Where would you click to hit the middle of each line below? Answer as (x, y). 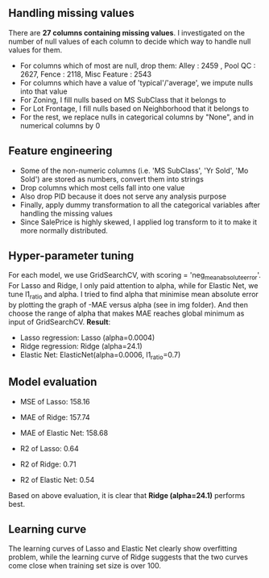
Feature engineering (60, 151)
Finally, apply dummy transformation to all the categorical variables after (140, 204)
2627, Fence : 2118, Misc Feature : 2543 (85, 74)
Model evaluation (53, 382)
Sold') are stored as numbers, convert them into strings (112, 179)
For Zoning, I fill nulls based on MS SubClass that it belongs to (123, 99)
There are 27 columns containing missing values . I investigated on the (127, 32)
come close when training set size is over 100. (85, 566)
